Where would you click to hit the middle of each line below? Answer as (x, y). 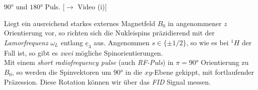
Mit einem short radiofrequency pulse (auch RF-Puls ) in (89, 62)
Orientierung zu (225, 62)
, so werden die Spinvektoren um (62, 72)
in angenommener (195, 23)
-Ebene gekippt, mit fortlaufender (203, 72)
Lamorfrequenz (26, 42)
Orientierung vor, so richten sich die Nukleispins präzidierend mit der (109, 33)
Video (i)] (92, 6)
